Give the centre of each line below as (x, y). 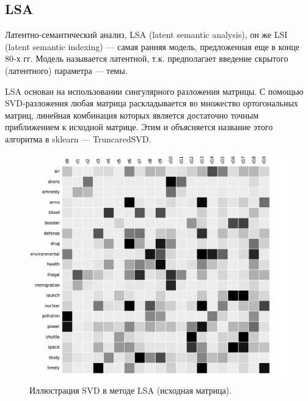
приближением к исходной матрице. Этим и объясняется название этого (139, 127)
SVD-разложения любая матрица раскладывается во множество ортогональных (152, 103)
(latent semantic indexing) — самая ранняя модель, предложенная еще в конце (152, 46)
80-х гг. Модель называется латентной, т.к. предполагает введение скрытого (147, 58)
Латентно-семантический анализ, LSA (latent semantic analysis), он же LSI (146, 35)
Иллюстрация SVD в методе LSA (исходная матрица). (130, 390)
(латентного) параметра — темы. (66, 70)
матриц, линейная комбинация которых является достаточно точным (132, 115)
